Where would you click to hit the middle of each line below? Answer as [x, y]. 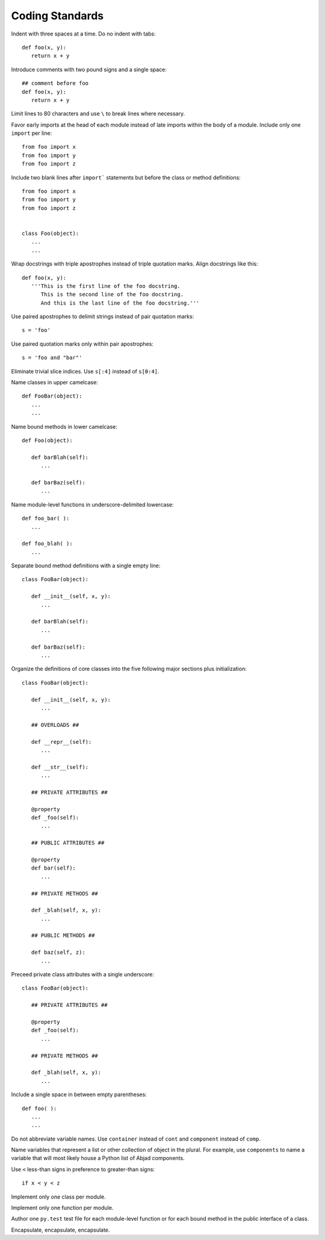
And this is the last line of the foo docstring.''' [120, 303]
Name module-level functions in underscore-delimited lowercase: [92, 504]
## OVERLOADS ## [55, 725]
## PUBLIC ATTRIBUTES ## [68, 843]
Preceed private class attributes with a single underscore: [83, 974]
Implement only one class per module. [59, 1197]
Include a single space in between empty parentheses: [79, 1095]
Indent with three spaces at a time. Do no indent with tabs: [83, 34]
